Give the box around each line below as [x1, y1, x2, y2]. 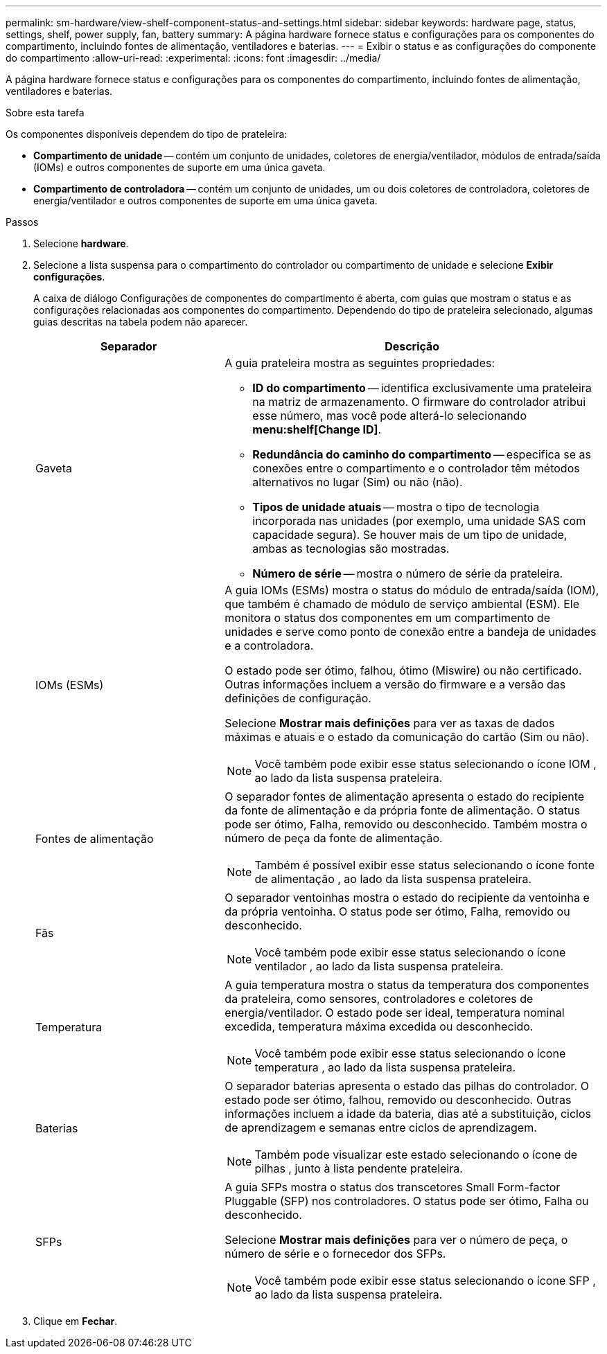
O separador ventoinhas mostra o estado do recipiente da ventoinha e [225, 891, 590, 905]
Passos [6, 216, 39, 228]
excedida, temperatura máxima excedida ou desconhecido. [225, 1019, 534, 1033]
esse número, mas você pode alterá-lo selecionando [252, 409, 527, 422]
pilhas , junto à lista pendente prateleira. [254, 1161, 463, 1175]
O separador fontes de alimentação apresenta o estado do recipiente [225, 790, 585, 803]
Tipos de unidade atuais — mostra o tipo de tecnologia [252, 500, 540, 514]
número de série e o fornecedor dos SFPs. [225, 1247, 446, 1261]
